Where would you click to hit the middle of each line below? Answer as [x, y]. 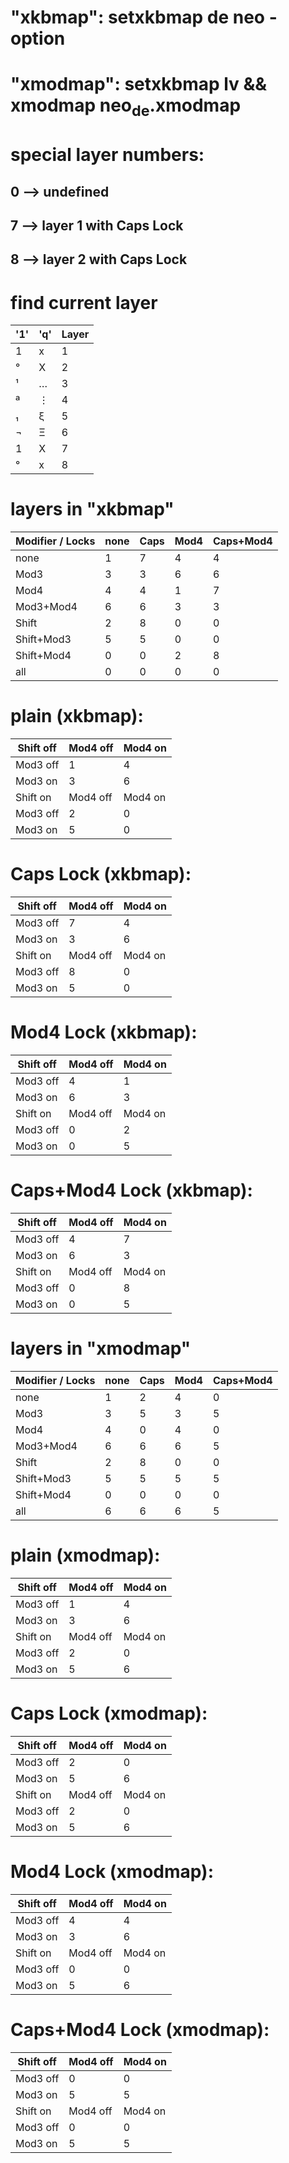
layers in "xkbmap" [92, 509]
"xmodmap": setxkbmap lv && [139, 84]
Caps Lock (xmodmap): [109, 1713]
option [38, 38]
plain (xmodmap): [85, 1555]
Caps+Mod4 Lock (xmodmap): [140, 2029]
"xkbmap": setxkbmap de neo [137, 17]
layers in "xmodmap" [101, 1348]
